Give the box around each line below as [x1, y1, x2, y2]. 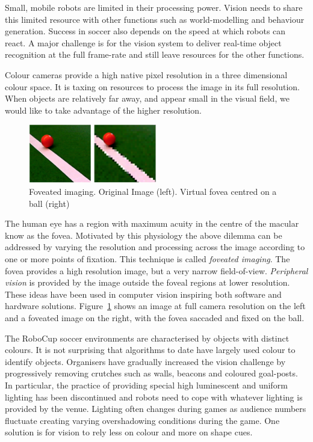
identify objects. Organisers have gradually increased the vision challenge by [5, 355, 286, 367]
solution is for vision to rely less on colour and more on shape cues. [5, 426, 253, 438]
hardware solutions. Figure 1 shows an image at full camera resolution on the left [5, 299, 306, 312]
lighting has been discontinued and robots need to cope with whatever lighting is [5, 390, 303, 403]
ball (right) [29, 197, 70, 209]
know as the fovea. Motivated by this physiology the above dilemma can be [5, 229, 282, 241]
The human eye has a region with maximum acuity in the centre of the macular [5, 217, 299, 230]
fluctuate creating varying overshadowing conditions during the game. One [5, 414, 280, 426]
